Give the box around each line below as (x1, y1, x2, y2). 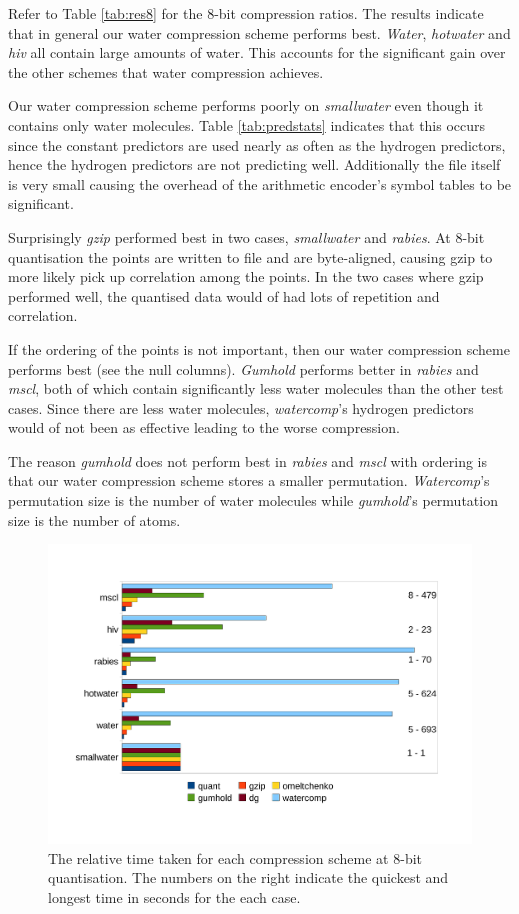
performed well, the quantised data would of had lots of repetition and (8, 285, 440, 306)
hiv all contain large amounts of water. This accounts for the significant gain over (8, 42, 506, 63)
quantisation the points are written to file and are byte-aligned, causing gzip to (8, 246, 493, 267)
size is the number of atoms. (8, 509, 181, 530)
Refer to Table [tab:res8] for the (8, 3, 203, 23)
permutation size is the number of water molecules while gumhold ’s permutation (8, 490, 498, 511)
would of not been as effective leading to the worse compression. (8, 417, 400, 438)
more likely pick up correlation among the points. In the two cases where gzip (8, 266, 484, 287)
